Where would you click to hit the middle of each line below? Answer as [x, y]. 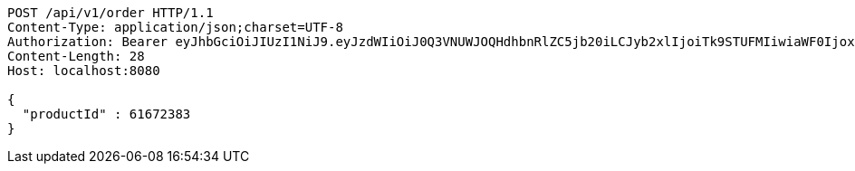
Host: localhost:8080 [84, 71]
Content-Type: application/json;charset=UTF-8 [175, 27]
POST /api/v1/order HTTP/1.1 [110, 13]
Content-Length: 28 [76, 56]
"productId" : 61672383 [106, 114]
